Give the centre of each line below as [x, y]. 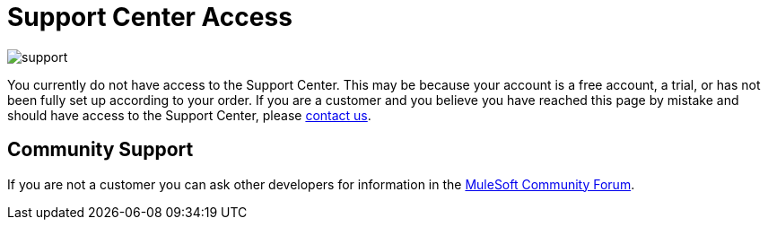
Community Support [100, 150]
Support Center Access [150, 17]
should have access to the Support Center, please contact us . [189, 115]
